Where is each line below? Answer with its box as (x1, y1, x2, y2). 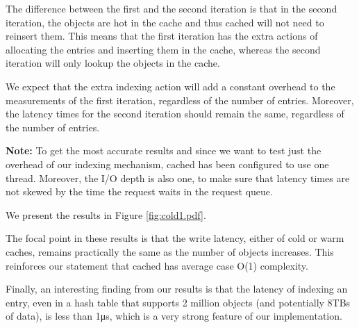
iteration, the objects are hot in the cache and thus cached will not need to (6, 15, 324, 29)
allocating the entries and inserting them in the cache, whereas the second (6, 42, 321, 56)
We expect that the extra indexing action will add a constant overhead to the (6, 79, 335, 93)
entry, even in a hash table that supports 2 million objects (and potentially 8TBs (6, 295, 351, 309)
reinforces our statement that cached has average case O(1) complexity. (6, 258, 308, 272)
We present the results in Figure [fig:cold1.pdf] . (6, 207, 206, 222)
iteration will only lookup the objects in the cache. (6, 56, 220, 70)
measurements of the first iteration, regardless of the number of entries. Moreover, (6, 92, 354, 107)
